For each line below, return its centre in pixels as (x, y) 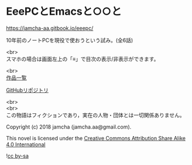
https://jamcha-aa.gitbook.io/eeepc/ (50, 28)
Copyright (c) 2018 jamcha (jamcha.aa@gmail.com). (69, 127)
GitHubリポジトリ (27, 90)
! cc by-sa (18, 156)
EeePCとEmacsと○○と (64, 11)
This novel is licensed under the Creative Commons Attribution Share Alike (96, 138)
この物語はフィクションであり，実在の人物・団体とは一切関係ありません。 (96, 115)
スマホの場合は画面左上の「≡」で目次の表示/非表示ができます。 (83, 59)
